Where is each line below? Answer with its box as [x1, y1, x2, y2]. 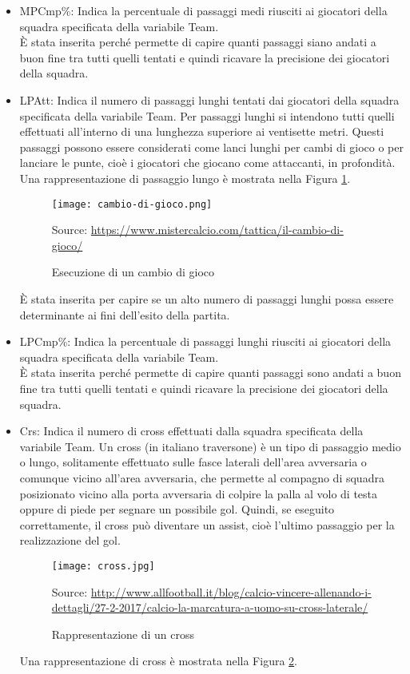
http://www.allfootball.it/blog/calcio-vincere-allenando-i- [90, 583, 372, 600]
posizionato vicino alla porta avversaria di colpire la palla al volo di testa [19, 485, 378, 502]
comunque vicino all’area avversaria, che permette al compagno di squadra [19, 469, 384, 486]
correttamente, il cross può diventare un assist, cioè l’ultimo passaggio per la [19, 516, 395, 533]
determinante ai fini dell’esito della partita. [19, 306, 230, 323]
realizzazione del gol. [19, 532, 121, 549]
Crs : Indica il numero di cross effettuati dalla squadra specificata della [19, 422, 364, 439]
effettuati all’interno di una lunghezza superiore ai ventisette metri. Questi [19, 123, 384, 140]
